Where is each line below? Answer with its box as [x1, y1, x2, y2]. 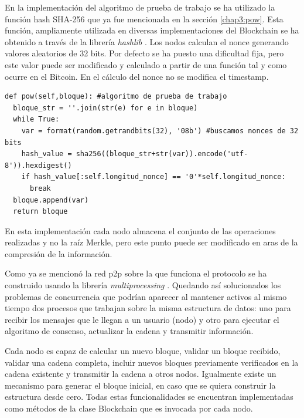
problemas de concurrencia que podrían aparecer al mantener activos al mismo [5, 290, 287, 302]
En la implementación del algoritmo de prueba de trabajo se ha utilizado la [5, 1, 275, 13]
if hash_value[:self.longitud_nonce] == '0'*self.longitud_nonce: [21, 173, 286, 181]
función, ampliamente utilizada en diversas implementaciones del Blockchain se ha [5, 24, 299, 36]
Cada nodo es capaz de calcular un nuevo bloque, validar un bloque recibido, [5, 345, 281, 357]
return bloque [13, 207, 68, 216]
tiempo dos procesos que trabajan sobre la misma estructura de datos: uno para [5, 302, 291, 314]
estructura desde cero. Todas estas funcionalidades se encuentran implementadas [5, 390, 293, 403]
